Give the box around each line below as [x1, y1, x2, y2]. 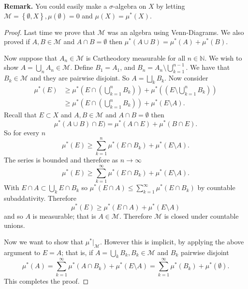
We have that [190, 62, 230, 72]
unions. [4, 220, 25, 230]
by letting [156, 1, 185, 11]
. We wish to [204, 52, 242, 63]
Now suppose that [4, 52, 58, 63]
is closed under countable [164, 210, 239, 221]
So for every [4, 127, 40, 137]
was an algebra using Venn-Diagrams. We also [107, 27, 244, 37]
